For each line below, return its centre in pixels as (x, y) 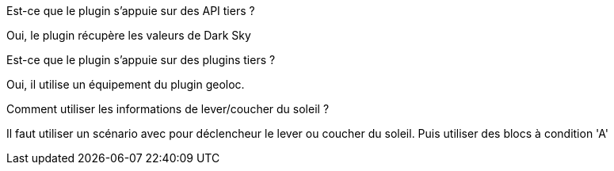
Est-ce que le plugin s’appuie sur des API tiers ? (131, 11)
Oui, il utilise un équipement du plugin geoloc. (126, 84)
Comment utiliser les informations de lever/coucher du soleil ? (168, 109)
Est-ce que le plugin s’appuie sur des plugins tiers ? (141, 60)
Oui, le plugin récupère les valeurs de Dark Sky (129, 35)
